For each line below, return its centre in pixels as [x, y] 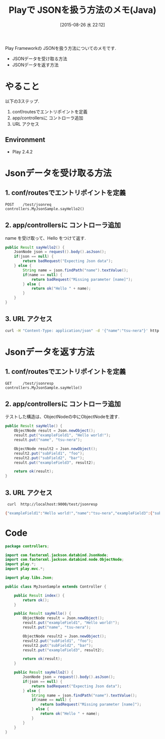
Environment [25, 140]
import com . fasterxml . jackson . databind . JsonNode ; [57, 555]
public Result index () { [39, 595]
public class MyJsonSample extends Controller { [56, 587]
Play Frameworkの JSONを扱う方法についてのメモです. [61, 48]
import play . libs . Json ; [29, 578]
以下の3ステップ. [22, 101]
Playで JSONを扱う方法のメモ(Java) [82, 10]
